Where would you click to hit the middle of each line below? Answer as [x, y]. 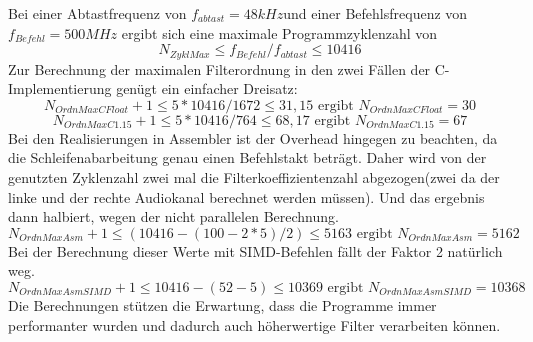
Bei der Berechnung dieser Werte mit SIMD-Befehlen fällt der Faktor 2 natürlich [255, 250]
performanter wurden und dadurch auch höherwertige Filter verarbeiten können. [254, 324]
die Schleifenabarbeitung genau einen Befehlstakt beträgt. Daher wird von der [247, 157]
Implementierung [60, 88]
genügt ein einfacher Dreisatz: [207, 88]
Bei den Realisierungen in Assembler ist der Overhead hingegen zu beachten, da [253, 137]
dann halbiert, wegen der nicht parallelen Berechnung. [173, 216]
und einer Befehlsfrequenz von [375, 13]
